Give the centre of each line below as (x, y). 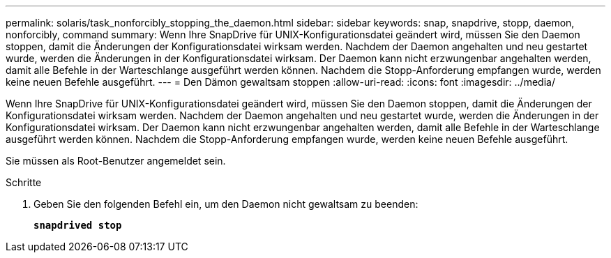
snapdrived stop (78, 225)
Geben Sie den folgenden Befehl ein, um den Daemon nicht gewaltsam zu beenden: (226, 204)
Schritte (24, 182)
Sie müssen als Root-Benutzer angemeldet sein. (116, 161)
